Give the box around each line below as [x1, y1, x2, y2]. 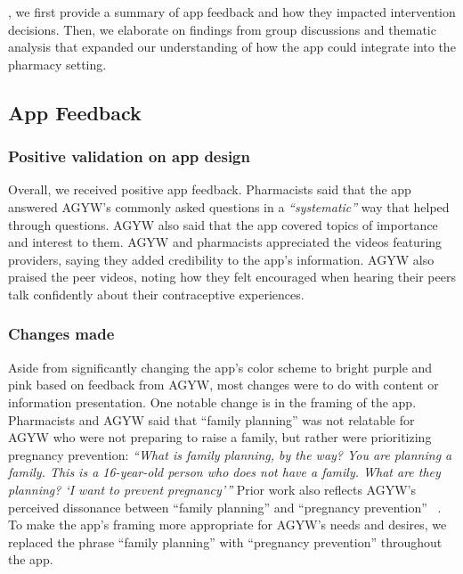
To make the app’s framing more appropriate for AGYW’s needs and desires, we [8, 515, 447, 534]
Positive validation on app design [8, 145, 250, 168]
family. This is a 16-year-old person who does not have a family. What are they [8, 463, 441, 481]
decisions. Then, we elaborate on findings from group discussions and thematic [8, 20, 436, 38]
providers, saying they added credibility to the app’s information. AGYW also [8, 250, 435, 268]
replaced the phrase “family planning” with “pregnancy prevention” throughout [8, 532, 443, 551]
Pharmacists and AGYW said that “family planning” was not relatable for [8, 410, 415, 429]
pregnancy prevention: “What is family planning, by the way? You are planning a [8, 445, 452, 463]
